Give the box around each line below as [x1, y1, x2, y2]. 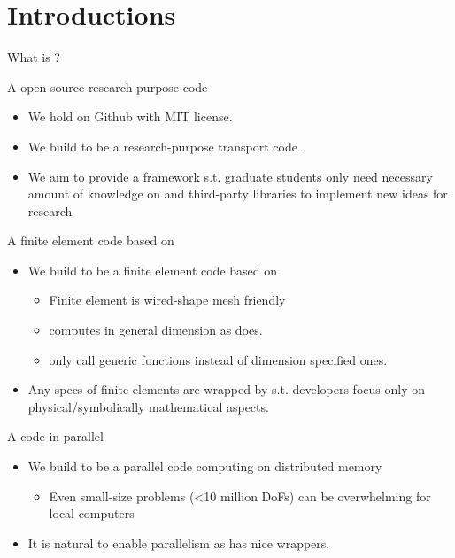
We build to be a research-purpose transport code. [27, 136, 301, 155]
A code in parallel [7, 427, 104, 446]
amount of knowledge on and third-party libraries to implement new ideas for [27, 184, 448, 203]
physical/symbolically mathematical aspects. [27, 397, 269, 415]
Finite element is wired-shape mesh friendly [49, 291, 286, 309]
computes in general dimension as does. [49, 321, 263, 339]
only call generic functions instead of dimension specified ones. [49, 350, 388, 368]
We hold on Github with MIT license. [27, 107, 233, 126]
